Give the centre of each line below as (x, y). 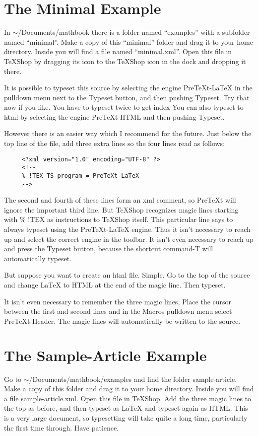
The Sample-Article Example (105, 355)
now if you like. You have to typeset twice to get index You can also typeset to (124, 107)
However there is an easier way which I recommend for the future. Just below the (128, 133)
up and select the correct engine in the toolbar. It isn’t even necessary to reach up (129, 239)
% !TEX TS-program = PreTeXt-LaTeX (80, 176)
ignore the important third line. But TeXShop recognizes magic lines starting (121, 209)
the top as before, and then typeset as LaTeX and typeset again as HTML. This (126, 408)
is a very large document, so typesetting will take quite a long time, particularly (126, 417)
